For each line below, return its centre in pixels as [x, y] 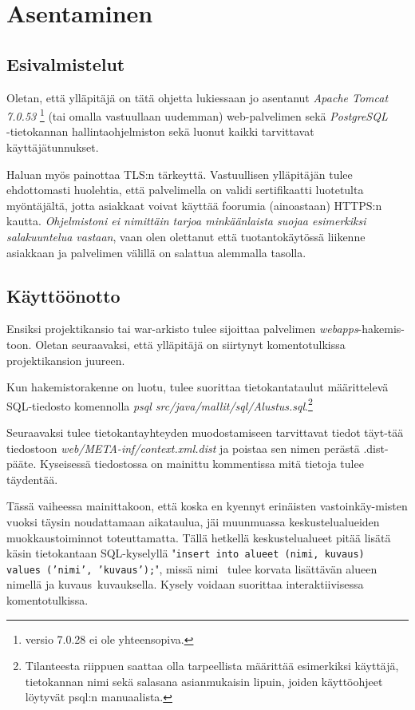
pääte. [22, 464]
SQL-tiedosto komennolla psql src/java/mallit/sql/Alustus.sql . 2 [160, 404]
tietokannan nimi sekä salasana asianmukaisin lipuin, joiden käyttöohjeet [204, 681]
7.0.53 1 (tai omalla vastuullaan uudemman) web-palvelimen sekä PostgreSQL [197, 115]
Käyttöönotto [63, 295]
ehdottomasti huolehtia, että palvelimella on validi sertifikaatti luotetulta [185, 190]
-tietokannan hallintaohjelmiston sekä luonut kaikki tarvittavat [160, 131]
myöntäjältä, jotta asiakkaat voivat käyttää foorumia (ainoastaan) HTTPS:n [194, 205]
